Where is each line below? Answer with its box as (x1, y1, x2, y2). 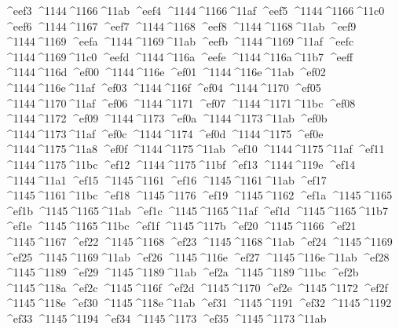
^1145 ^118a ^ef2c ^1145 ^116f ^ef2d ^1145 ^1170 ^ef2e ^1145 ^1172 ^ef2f (4, 279, 388, 295)
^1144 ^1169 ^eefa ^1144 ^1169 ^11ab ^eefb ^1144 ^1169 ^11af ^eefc (4, 33, 354, 49)
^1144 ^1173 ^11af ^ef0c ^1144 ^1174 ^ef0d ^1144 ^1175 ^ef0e (4, 125, 324, 141)
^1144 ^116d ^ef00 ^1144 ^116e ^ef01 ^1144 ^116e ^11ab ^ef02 (4, 64, 326, 80)
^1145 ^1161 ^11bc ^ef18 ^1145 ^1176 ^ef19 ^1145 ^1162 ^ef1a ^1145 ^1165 (4, 187, 393, 203)
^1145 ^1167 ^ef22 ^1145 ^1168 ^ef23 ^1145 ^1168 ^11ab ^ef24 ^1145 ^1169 (4, 232, 393, 249)
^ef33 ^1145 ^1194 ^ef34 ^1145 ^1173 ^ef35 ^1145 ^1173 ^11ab (4, 309, 327, 326)
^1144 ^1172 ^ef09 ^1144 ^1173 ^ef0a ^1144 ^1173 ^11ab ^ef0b (4, 110, 328, 126)
